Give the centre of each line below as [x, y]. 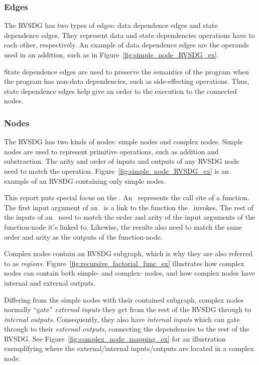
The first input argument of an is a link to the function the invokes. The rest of [129, 207]
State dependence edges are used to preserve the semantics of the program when [127, 71]
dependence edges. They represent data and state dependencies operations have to [129, 35]
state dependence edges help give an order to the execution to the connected [121, 91]
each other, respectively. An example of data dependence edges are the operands [127, 45]
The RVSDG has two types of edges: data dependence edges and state [111, 25]
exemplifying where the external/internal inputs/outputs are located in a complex [129, 348]
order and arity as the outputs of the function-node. [83, 236]
